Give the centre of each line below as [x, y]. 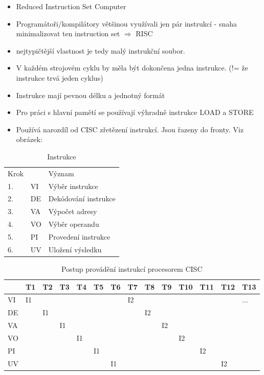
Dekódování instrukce [82, 198]
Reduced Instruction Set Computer [71, 6]
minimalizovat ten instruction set [68, 33]
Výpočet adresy [73, 211]
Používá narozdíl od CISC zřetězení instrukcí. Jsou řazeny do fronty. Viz [130, 129]
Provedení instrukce [79, 237]
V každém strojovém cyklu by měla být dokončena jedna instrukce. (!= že [132, 68]
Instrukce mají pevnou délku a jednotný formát [91, 95]
